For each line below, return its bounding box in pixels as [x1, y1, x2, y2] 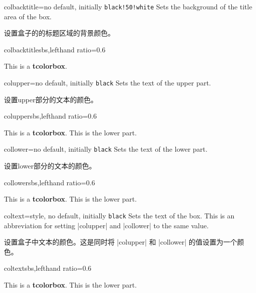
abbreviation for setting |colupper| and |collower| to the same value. [4, 220, 209, 230]
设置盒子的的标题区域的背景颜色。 [4, 28, 115, 38]
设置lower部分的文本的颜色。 [4, 161, 96, 171]
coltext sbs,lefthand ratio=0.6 [4, 263, 91, 273]
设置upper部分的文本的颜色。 [4, 94, 98, 104]
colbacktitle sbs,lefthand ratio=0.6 [4, 44, 106, 54]
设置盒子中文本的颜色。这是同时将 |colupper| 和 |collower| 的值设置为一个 [4, 237, 237, 247]
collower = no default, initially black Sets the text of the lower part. [4, 144, 208, 154]
